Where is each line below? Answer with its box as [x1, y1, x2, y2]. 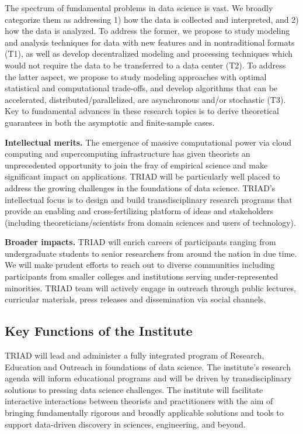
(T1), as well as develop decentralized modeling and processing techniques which [5, 47, 293, 60]
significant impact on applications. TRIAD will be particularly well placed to [5, 170, 280, 182]
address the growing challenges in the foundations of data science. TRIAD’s [5, 181, 276, 194]
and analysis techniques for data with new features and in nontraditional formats [5, 36, 295, 48]
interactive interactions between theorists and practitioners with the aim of [5, 395, 273, 407]
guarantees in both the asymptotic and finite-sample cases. [5, 116, 215, 128]
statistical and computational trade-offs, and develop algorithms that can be [5, 82, 278, 94]
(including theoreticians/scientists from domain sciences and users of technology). [5, 216, 296, 228]
